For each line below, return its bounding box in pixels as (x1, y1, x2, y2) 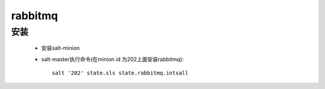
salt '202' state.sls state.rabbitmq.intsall (52, 69, 189, 76)
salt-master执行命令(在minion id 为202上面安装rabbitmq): (41, 55, 184, 63)
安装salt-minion (41, 44, 80, 52)
